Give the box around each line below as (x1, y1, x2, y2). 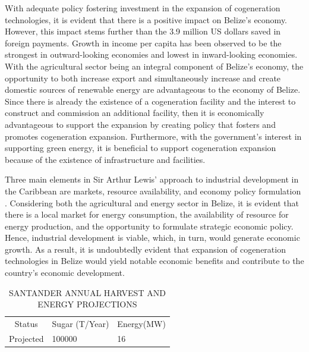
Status (14, 318, 38, 330)
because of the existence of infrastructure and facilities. (5, 153, 206, 165)
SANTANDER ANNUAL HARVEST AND (9, 286, 166, 298)
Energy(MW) (117, 318, 166, 330)
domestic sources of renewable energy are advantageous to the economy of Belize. (5, 83, 301, 96)
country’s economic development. (5, 266, 125, 279)
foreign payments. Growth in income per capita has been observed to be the (5, 36, 282, 49)
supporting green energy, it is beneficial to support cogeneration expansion (5, 142, 276, 154)
